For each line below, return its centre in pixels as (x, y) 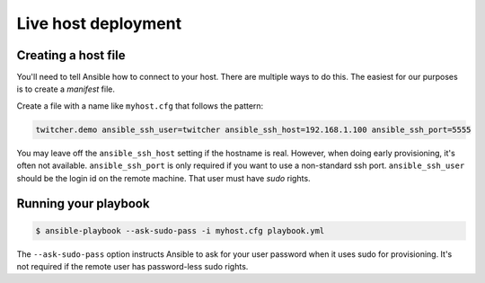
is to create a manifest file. (66, 89)
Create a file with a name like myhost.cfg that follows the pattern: (140, 106)
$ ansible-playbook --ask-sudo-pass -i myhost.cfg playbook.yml (180, 230)
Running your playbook (83, 203)
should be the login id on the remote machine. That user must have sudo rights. (163, 178)
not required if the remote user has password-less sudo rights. (132, 266)
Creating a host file (71, 55)
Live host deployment (99, 23)
